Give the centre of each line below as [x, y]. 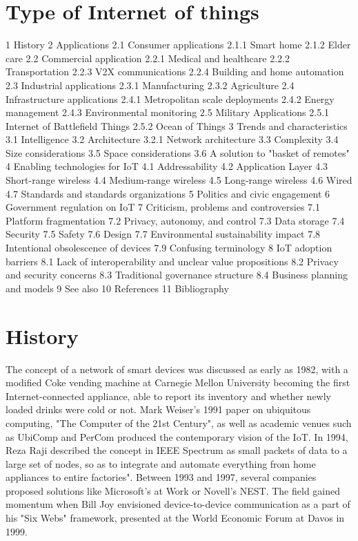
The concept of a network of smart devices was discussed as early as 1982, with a [177, 369]
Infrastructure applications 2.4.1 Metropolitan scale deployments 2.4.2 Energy [170, 98]
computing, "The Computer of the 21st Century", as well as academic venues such [179, 423]
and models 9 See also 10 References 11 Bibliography [117, 288]
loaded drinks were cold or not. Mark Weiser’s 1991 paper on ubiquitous [158, 409]
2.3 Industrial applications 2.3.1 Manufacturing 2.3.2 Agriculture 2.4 [150, 85]
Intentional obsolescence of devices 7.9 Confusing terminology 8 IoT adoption [169, 248]
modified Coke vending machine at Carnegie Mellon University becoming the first [178, 382]
